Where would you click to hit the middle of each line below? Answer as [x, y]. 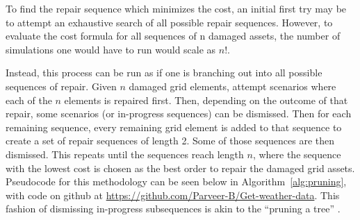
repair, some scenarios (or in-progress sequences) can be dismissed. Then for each [179, 113]
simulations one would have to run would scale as [111, 49]
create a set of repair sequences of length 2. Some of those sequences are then [170, 141]
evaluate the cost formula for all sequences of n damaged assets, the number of [173, 36]
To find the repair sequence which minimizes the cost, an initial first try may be [176, 8]
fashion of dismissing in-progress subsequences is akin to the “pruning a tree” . [173, 209]
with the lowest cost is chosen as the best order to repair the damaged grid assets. [180, 168]
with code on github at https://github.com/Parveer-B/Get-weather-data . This [173, 195]
